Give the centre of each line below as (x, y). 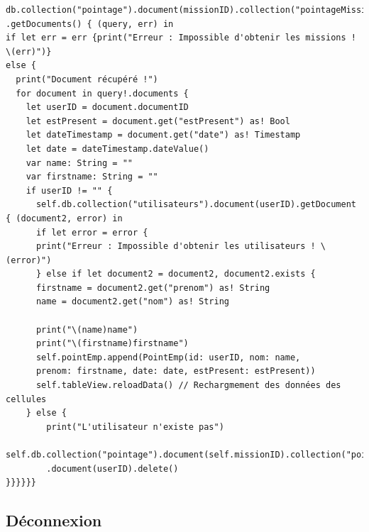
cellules (26, 399)
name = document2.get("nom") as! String (132, 302)
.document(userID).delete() (112, 469)
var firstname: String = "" (92, 177)
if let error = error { (92, 232)
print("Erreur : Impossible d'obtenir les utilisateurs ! (176, 246)
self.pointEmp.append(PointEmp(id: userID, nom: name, (168, 357)
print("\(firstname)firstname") (112, 344)
